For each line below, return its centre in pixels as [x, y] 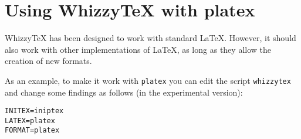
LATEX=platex [30, 121]
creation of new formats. [48, 61]
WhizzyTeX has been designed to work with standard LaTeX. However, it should [150, 38]
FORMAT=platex [32, 130]
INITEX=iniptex [34, 111]
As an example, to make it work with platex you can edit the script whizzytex [148, 80]
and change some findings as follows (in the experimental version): [124, 92]
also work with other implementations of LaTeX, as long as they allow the [138, 49]
